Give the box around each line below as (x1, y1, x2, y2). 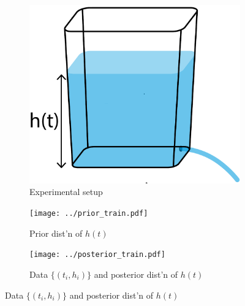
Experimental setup (29, 185, 103, 198)
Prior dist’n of (29, 226, 83, 239)
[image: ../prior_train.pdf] (29, 209, 148, 218)
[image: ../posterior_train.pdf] (29, 250, 165, 259)
